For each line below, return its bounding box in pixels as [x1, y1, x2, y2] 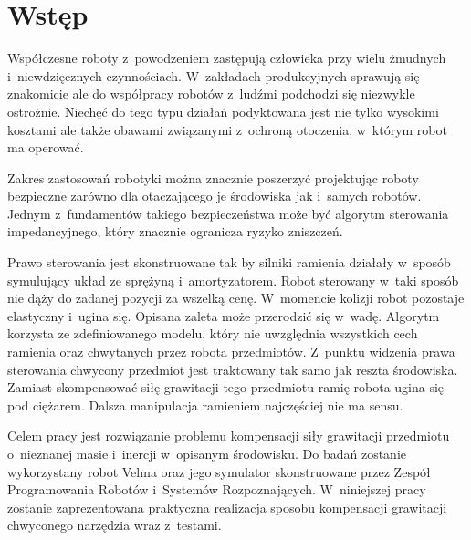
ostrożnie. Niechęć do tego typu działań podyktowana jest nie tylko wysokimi [7, 101, 439, 120]
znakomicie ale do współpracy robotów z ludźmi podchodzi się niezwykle [7, 84, 415, 103]
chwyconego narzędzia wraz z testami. [7, 515, 222, 535]
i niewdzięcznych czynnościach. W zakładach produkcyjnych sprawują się [7, 66, 420, 85]
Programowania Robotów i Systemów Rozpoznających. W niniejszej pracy [7, 480, 426, 499]
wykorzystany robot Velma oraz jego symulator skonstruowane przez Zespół [7, 462, 431, 481]
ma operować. [7, 138, 84, 157]
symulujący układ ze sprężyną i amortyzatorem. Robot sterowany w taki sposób [7, 270, 459, 289]
